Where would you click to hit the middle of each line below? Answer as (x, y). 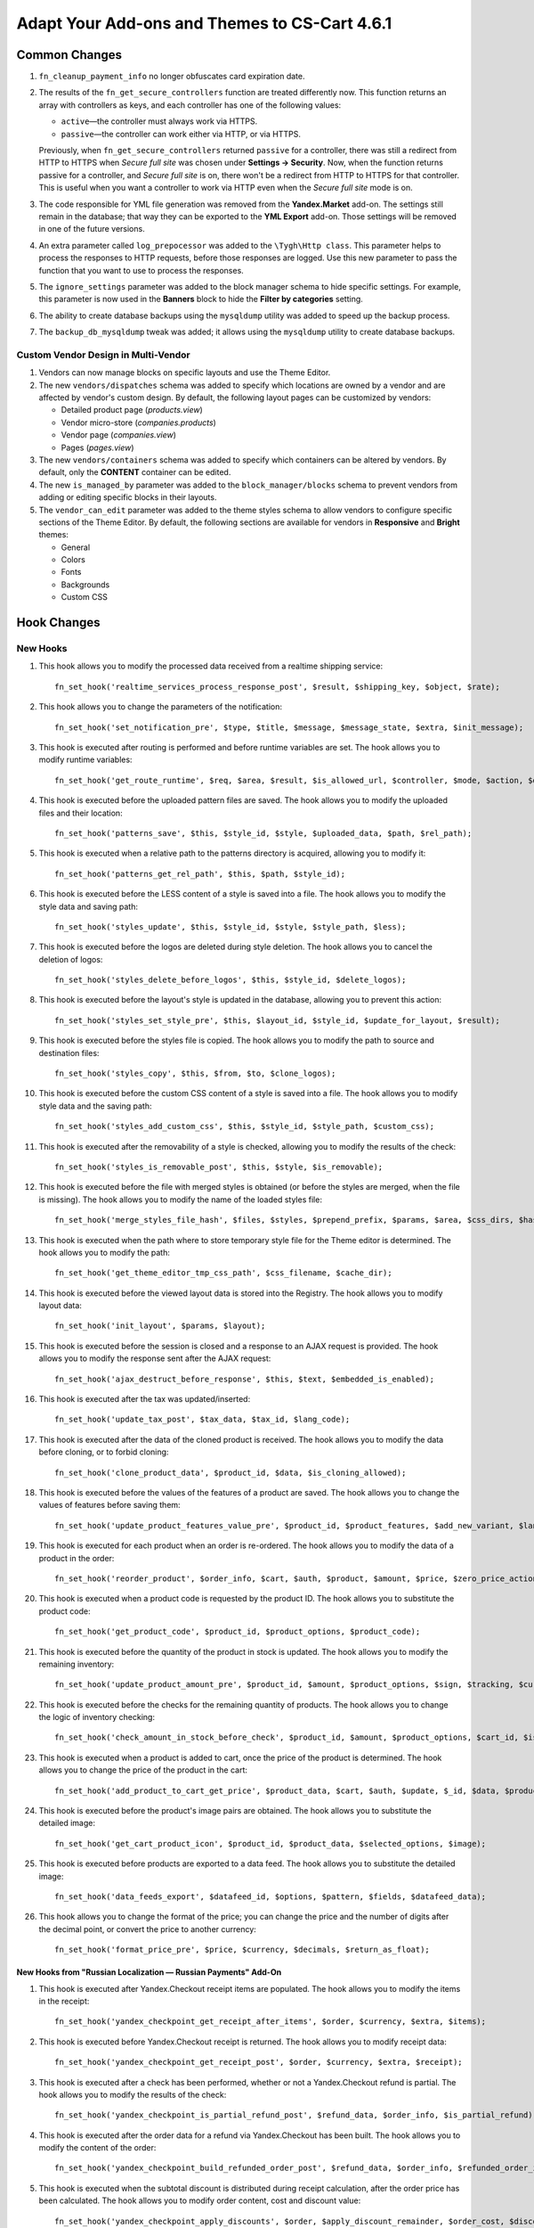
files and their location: (81, 813)
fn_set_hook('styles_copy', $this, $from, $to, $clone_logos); (195, 1073)
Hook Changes (59, 623)
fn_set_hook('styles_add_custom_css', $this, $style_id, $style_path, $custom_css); (245, 1126)
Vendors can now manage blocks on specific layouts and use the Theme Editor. (185, 373)
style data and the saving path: (95, 1106)
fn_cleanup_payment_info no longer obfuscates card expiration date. (172, 77)
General (76, 547)
